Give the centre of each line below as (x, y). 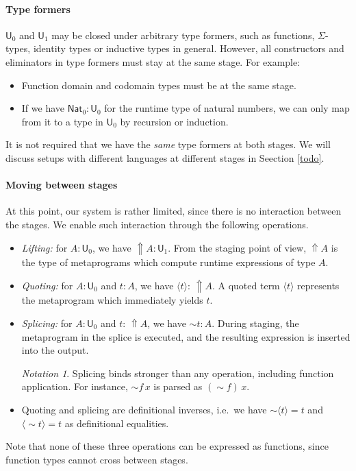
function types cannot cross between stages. (97, 459)
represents (318, 285)
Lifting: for (44, 247)
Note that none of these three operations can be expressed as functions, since (167, 446)
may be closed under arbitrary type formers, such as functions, (183, 35)
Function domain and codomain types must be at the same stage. (159, 85)
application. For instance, (75, 386)
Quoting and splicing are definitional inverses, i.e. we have (144, 409)
